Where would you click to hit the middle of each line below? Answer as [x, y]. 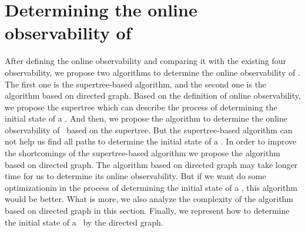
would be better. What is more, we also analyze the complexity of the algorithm [149, 199]
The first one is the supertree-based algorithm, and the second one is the [136, 84]
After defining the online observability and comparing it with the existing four [146, 61]
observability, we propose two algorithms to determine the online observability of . [152, 72]
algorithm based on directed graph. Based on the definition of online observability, [153, 95]
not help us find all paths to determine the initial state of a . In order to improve [151, 141]
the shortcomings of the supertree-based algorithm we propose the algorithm [143, 153]
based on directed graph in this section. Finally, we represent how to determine [147, 211]
